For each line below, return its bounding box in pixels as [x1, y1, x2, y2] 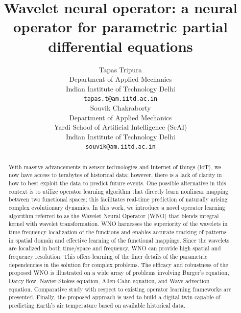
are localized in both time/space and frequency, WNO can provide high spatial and [8, 244, 221, 252]
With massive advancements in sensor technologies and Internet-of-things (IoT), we [8, 162, 221, 171]
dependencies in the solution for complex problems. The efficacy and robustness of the [8, 260, 228, 268]
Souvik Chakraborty [90, 102, 151, 112]
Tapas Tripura [99, 64, 142, 74]
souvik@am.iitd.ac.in [85, 143, 156, 151]
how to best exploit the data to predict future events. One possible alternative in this [8, 179, 226, 187]
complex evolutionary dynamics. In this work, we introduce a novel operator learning [8, 203, 225, 212]
